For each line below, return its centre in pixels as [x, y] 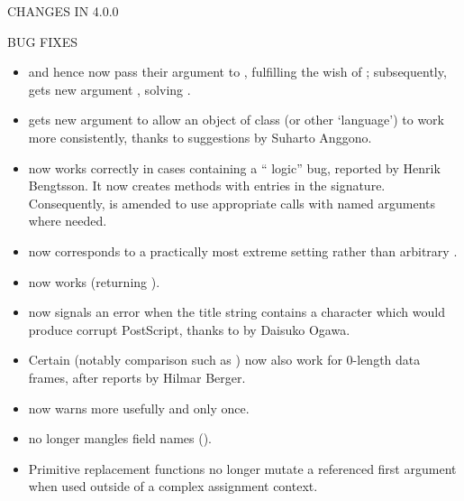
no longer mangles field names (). [120, 438]
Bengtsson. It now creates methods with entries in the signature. [207, 186]
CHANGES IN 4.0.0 [63, 11]
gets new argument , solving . [109, 89]
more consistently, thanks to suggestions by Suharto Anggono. [200, 137]
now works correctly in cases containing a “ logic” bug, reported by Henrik [234, 167]
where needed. [68, 221]
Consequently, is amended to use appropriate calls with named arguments [232, 203]
